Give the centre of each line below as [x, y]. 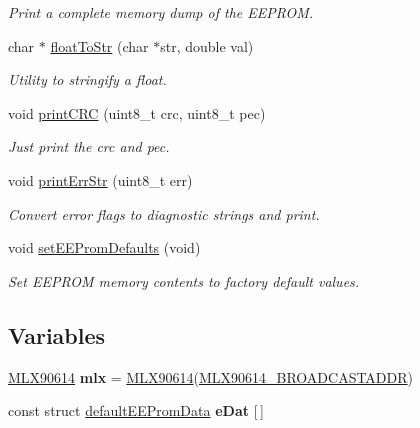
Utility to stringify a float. [87, 79]
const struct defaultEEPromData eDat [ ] [136, 410]
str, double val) [207, 45]
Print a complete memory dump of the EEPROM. [161, 12]
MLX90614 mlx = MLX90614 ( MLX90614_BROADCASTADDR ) [211, 376]
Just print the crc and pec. [89, 146]
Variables [57, 334]
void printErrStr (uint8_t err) [100, 179]
